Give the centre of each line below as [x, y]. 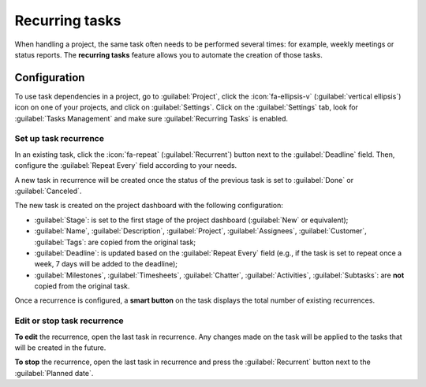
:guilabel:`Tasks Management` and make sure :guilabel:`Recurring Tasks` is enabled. [151, 118]
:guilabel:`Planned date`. [54, 373]
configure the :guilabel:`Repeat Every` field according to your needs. [126, 166]
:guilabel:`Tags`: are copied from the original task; [115, 242]
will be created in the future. [60, 348]
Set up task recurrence [59, 139]
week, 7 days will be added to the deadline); [106, 264]
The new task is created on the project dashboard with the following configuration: [149, 206]
